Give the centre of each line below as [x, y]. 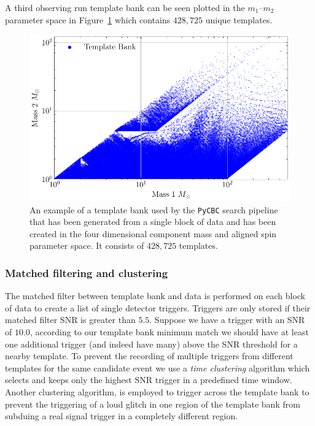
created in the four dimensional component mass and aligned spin [153, 233]
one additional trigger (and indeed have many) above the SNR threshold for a [151, 344]
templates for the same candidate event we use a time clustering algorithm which [157, 367]
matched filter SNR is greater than [70, 320]
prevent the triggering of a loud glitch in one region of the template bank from [153, 404]
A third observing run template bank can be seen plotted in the [125, 7]
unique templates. [239, 19]
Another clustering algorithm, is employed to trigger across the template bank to [157, 391]
